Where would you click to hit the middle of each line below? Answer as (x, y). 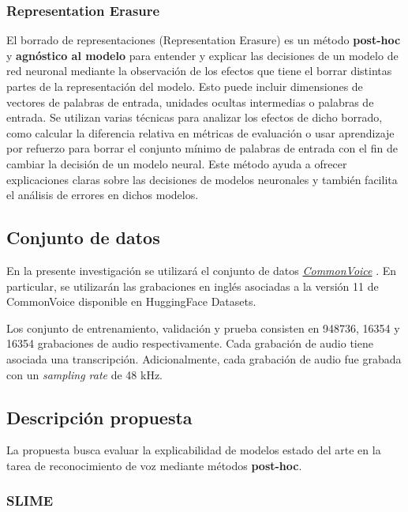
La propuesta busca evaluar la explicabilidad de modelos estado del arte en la (194, 450)
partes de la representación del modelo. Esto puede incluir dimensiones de (185, 86)
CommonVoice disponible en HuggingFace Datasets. (131, 301)
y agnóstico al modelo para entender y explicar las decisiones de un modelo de (202, 55)
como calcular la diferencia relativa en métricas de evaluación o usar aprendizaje (200, 132)
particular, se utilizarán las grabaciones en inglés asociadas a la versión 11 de (193, 286)
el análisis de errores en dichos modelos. (103, 195)
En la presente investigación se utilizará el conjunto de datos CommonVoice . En (202, 270)
